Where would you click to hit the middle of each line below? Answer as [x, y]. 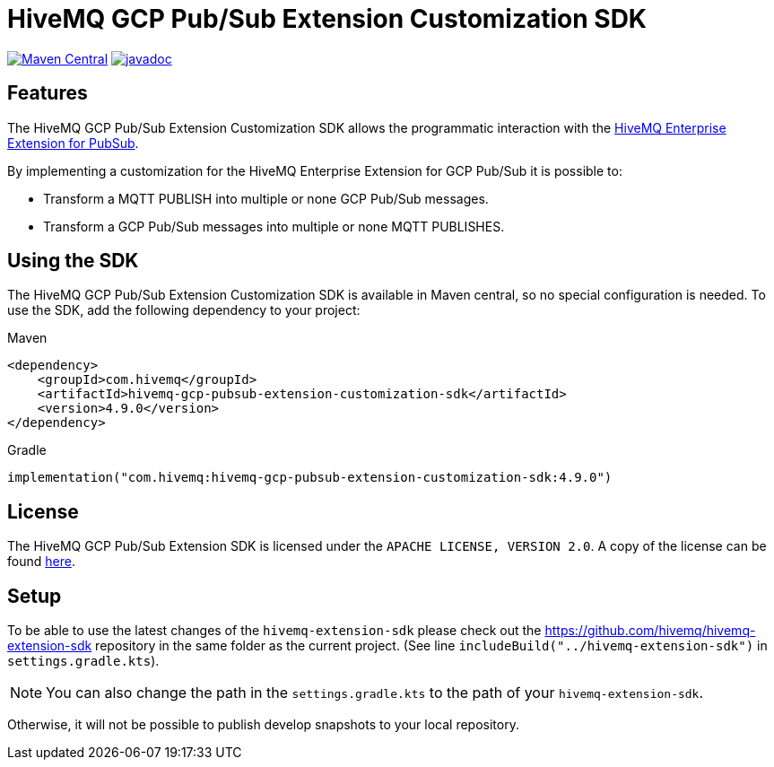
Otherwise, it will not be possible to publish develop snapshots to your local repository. [263, 725]
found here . [41, 562]
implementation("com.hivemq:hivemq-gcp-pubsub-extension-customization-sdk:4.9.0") [310, 478]
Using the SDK [73, 261]
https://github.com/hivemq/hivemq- [650, 631]
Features [48, 93]
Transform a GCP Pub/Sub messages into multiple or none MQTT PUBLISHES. [274, 226]
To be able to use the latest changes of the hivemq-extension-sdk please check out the [274, 631]
